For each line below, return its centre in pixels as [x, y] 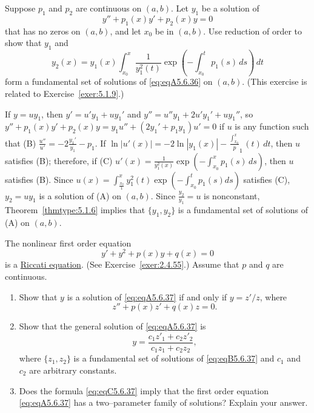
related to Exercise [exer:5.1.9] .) [65, 94]
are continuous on [109, 8]
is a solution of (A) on [80, 195]
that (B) [21, 143]
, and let [125, 31]
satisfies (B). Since [39, 179]
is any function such [272, 126]
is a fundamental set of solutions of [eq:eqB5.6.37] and [174, 358]
